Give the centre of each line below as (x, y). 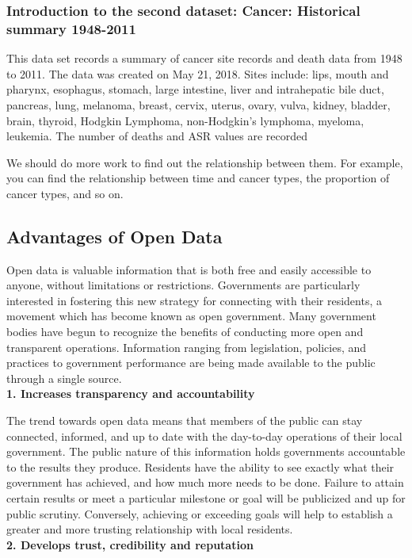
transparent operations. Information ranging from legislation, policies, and (187, 347)
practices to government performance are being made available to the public (191, 363)
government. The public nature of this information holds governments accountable (206, 451)
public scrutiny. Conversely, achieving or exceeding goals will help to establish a (200, 513)
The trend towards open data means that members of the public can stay (185, 420)
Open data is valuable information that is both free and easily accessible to (189, 269)
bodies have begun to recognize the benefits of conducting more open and (185, 332)
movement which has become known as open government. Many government (191, 316)
